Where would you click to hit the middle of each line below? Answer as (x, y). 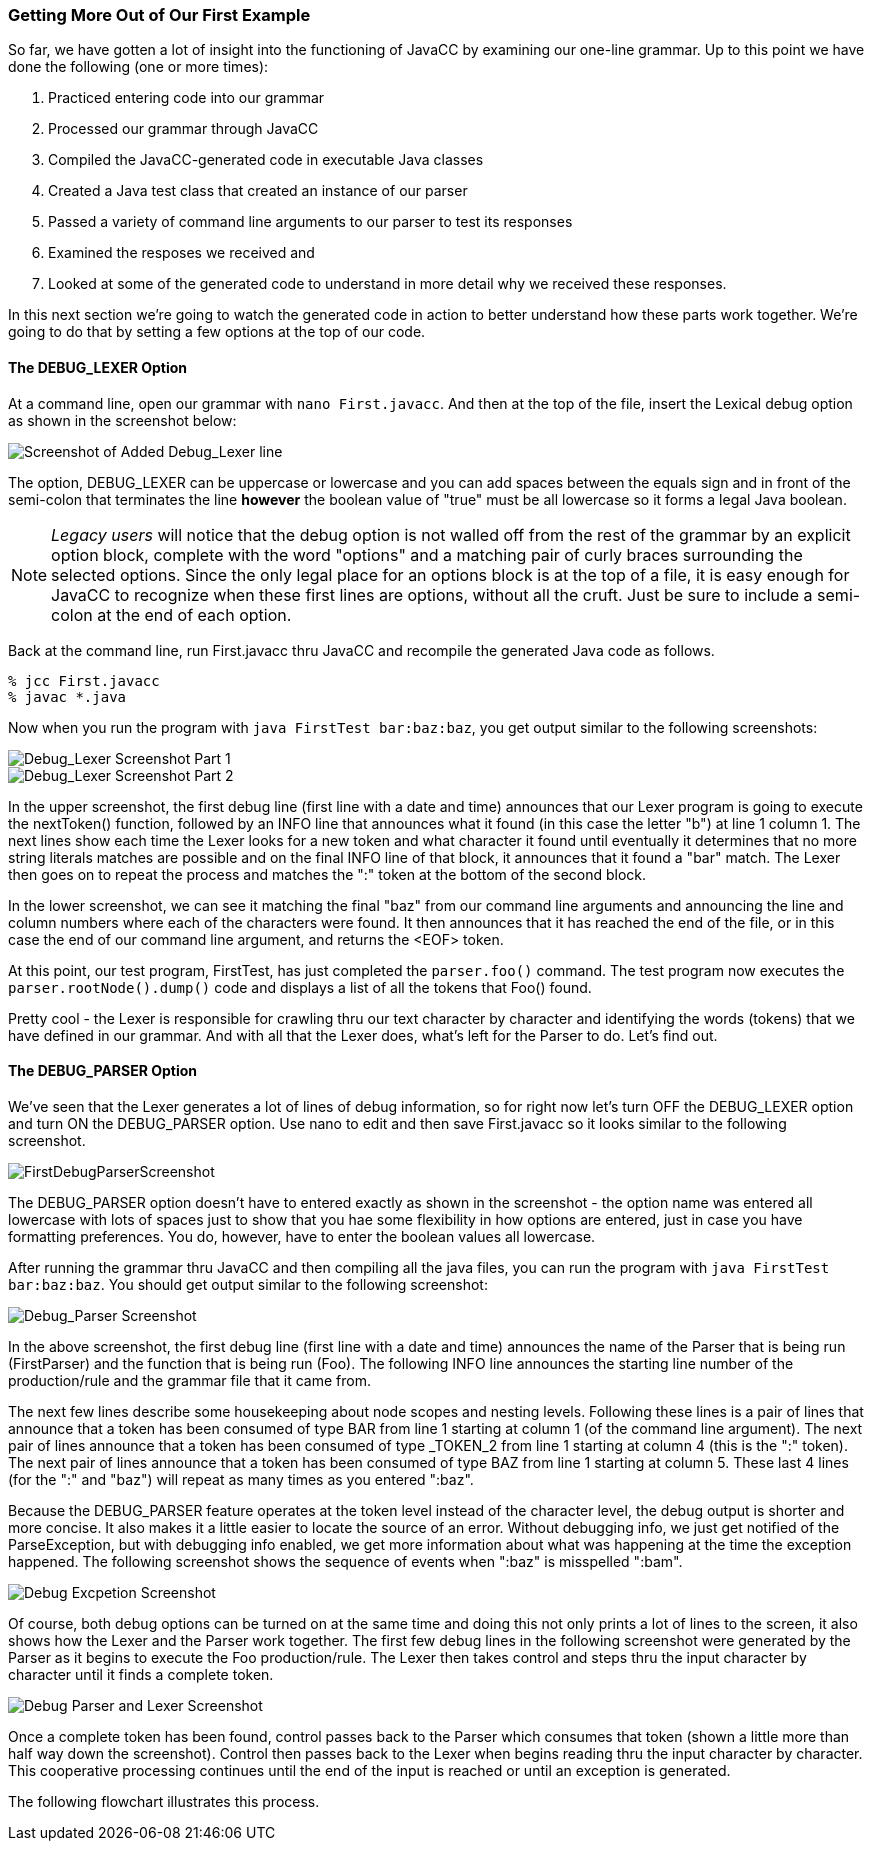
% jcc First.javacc (84, 680)
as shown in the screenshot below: (122, 420)
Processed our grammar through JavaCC (183, 129)
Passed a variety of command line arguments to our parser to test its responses (310, 222)
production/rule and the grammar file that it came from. (189, 1380)
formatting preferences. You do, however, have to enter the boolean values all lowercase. (302, 1236)
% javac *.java (67, 696)
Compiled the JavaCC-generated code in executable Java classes (266, 160)
